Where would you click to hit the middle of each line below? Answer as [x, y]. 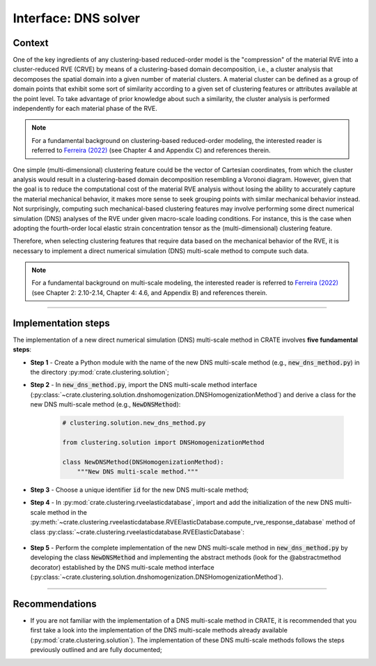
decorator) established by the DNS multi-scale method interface [123, 567]
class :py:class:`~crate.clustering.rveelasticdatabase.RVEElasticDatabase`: [138, 532]
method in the [67, 512]
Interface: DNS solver [77, 18]
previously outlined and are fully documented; [96, 650]
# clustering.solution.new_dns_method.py [134, 423]
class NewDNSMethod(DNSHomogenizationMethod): [143, 462]
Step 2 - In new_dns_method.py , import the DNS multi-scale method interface [144, 385]
